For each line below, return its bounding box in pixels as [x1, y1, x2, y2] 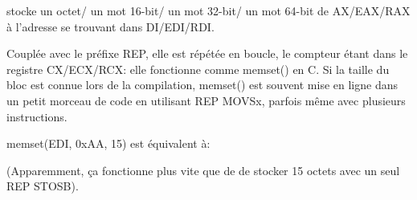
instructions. [6, 108, 67, 124]
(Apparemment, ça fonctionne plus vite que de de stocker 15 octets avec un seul [6, 161, 400, 178]
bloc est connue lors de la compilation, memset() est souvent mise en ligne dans [6, 76, 399, 93]
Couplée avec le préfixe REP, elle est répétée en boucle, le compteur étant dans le [6, 45, 408, 62]
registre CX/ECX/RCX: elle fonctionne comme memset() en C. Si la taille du [6, 60, 390, 77]
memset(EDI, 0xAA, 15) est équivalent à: [6, 135, 211, 152]
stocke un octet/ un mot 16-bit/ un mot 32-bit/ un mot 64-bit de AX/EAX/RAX [6, 2, 411, 18]
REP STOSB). [6, 178, 79, 194]
